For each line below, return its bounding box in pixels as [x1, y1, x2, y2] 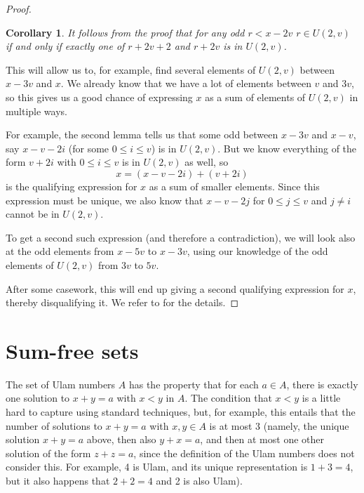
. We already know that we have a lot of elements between [60, 76, 311, 91]
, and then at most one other [200, 432, 324, 447]
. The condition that [184, 390, 272, 405]
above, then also [86, 432, 156, 447]
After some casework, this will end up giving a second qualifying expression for [6, 281, 344, 296]
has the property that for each [128, 376, 259, 391]
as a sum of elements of [205, 89, 306, 104]
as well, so [184, 155, 229, 169]
